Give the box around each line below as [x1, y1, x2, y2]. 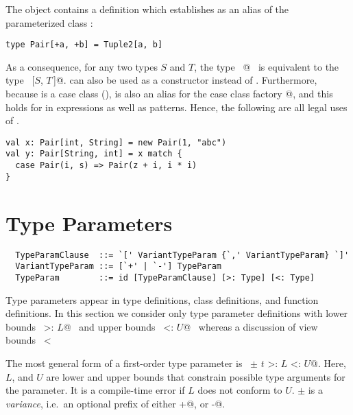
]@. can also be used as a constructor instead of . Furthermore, [53, 73, 317, 87]
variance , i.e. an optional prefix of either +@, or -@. [5, 396, 226, 410]
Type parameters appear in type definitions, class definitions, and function [5, 292, 319, 307]
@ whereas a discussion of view [183, 319, 318, 333]
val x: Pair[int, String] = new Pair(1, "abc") [5, 137, 227, 147]
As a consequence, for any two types [5, 59, 158, 73]
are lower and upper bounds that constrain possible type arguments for [46, 369, 345, 383]
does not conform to [197, 383, 282, 397]
